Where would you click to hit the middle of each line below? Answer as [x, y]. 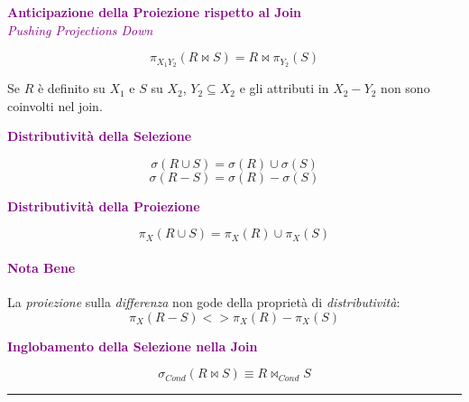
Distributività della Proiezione [104, 206]
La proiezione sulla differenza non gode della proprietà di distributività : [204, 302]
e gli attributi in [284, 88]
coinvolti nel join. [55, 105]
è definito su [71, 88]
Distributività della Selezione [100, 136]
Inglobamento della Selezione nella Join [133, 346]
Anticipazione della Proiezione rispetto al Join [155, 12]
